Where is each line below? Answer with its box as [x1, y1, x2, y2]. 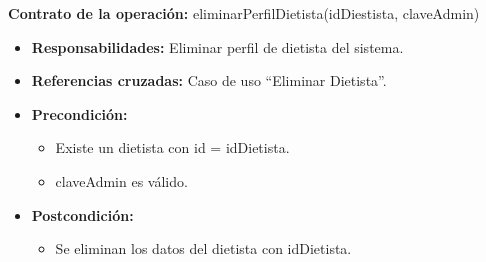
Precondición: [31, 103, 128, 124]
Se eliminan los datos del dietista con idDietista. [55, 238, 352, 259]
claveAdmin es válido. [55, 170, 188, 191]
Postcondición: [31, 204, 134, 225]
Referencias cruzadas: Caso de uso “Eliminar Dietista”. [31, 70, 387, 91]
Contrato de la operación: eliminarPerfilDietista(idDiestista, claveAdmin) [8, 3, 480, 23]
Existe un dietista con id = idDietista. [55, 137, 290, 158]
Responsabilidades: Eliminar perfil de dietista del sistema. [31, 36, 404, 57]
